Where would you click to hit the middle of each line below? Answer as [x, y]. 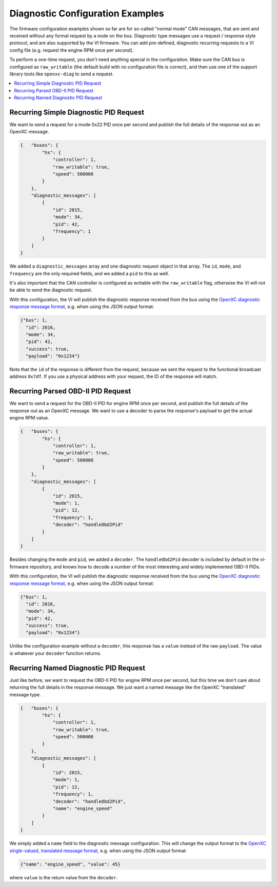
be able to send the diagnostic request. [51, 290]
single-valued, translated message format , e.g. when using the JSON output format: [98, 851]
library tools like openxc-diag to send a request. [62, 74]
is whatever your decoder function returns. [55, 653]
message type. [25, 694]
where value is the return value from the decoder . [64, 877]
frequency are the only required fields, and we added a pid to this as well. [89, 273]
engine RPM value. [29, 418]
